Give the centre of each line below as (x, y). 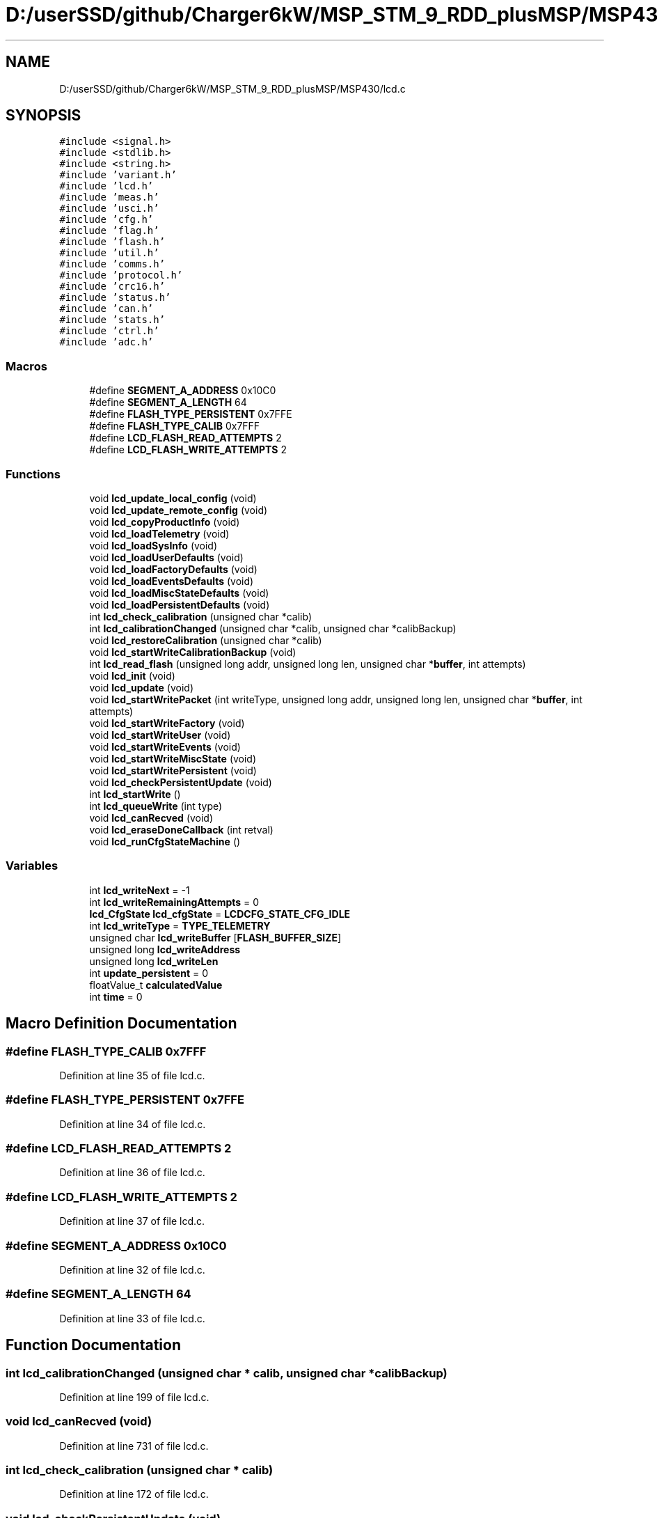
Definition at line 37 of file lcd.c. (132, 1221)
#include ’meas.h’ (109, 197)
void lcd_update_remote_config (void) (179, 510)
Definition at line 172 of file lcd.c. (134, 1494)
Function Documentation (93, 1345)
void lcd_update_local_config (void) (173, 498)
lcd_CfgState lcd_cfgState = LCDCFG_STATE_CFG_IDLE (220, 914)
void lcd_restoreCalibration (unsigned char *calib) (206, 640)
